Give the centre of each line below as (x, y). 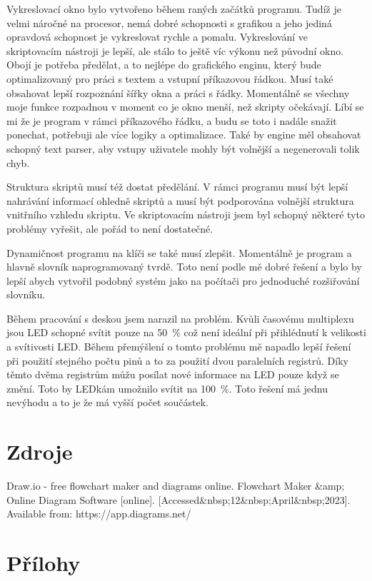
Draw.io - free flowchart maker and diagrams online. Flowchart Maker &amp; (176, 486)
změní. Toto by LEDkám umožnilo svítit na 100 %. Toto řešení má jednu (167, 388)
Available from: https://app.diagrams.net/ (99, 514)
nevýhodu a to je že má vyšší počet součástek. (107, 402)
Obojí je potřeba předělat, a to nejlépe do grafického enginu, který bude (164, 65)
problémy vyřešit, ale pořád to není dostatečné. (110, 228)
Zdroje (40, 451)
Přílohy (44, 563)
